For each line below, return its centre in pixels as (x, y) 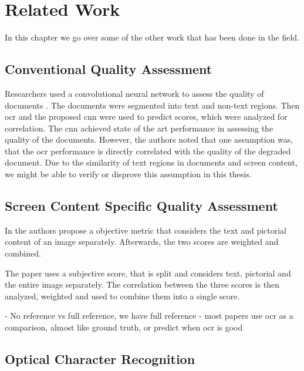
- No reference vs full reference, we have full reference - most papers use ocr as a (149, 316)
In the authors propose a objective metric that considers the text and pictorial (146, 230)
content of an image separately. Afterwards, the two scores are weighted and (142, 242)
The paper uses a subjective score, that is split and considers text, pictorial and (148, 273)
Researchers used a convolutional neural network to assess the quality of (134, 93)
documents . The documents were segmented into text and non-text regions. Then (152, 105)
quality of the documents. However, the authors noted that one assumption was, (149, 139)
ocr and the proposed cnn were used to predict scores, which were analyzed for (146, 117)
